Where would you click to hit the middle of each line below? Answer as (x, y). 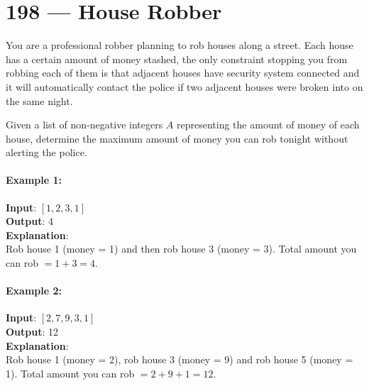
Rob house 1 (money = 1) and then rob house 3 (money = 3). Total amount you (181, 249)
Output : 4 (30, 221)
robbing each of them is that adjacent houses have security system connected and (183, 73)
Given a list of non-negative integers (84, 125)
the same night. (39, 100)
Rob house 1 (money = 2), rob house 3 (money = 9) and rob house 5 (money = (180, 359)
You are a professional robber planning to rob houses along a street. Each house (180, 45)
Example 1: (34, 180)
